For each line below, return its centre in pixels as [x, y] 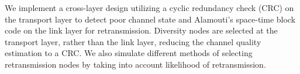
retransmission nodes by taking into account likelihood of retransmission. [135, 64]
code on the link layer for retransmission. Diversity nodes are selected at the [141, 30]
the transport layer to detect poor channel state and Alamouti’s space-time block [150, 19]
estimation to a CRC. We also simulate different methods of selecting [129, 53]
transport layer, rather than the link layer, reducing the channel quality [133, 41]
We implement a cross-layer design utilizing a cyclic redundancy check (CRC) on [149, 8]
